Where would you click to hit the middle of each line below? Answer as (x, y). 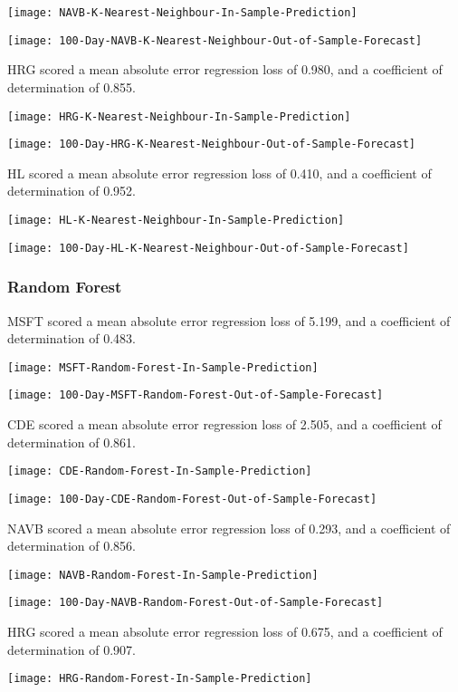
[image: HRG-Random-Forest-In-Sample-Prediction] (160, 679)
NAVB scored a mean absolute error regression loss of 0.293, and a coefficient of (229, 528)
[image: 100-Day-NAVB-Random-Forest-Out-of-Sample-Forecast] (196, 603)
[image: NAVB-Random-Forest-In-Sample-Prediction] (163, 575)
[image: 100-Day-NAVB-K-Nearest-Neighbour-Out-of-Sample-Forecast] (215, 40)
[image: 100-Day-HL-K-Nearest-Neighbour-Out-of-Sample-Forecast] (208, 248)
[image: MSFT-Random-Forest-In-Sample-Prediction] (163, 367)
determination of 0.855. (72, 86)
